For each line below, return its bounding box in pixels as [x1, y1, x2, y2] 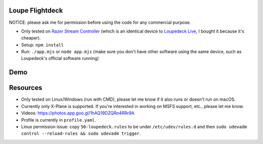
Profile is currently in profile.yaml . [21, 117, 96, 123]
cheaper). [21, 35, 41, 41]
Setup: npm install [21, 42, 64, 48]
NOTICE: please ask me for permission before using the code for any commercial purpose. [9, 19, 191, 25]
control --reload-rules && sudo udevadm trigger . [21, 130, 141, 136]
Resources [9, 84, 42, 92]
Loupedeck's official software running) [21, 55, 99, 61]
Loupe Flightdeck [9, 6, 63, 15]
